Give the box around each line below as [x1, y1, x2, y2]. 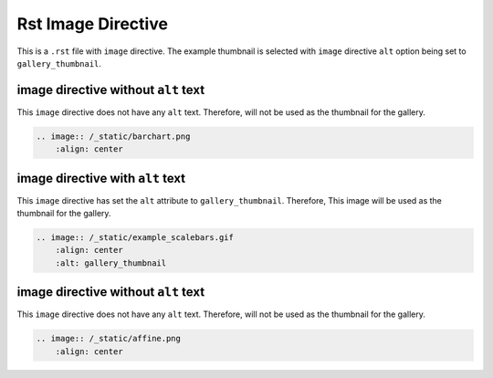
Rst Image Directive [16, 14, 169, 34]
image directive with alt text [16, 170, 186, 186]
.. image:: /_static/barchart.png [36, 131, 191, 142]
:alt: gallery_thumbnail [55, 257, 167, 268]
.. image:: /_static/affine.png [36, 333, 182, 344]
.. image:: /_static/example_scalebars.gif [36, 233, 235, 243]
